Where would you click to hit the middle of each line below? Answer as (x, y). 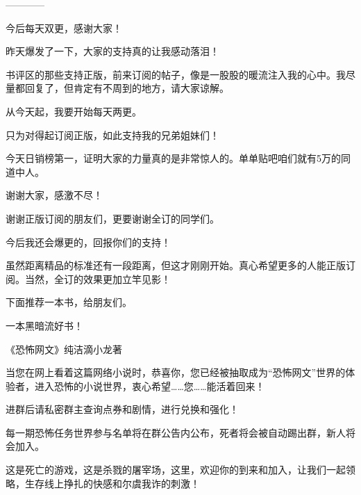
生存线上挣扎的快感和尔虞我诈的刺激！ (112, 483)
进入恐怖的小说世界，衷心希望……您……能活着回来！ (150, 386)
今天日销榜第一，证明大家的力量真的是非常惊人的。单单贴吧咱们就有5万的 (173, 158)
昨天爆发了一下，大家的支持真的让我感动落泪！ (112, 51)
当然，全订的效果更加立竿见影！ (98, 278)
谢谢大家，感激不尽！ (54, 195)
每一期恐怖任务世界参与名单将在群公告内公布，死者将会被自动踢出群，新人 (176, 432)
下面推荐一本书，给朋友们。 (69, 302)
